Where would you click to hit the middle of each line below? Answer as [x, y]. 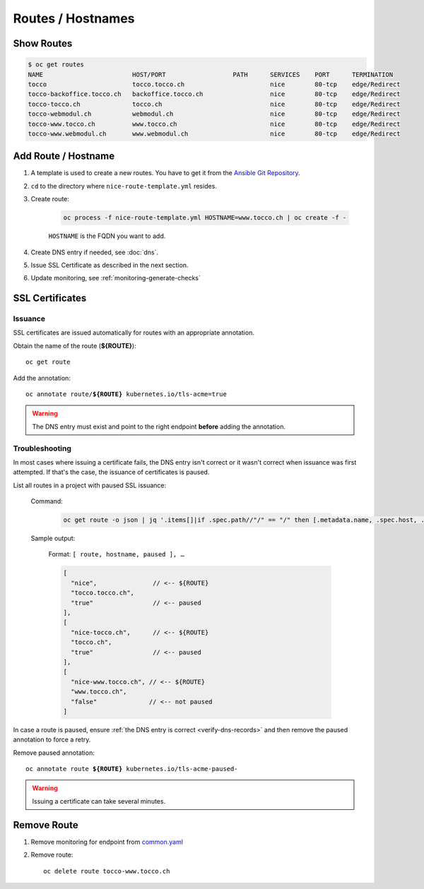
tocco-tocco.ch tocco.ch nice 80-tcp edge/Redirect [214, 104]
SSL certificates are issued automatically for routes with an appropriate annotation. [134, 333]
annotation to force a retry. [52, 740]
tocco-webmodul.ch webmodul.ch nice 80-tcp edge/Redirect [214, 114]
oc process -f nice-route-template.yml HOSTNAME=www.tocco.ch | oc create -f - [205, 218]
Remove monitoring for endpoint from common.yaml [107, 842]
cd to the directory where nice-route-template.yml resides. [124, 186]
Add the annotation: [42, 378]
